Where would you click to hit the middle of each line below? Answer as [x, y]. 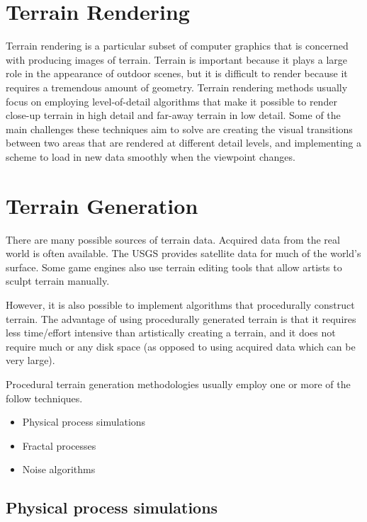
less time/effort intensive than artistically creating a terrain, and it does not [171, 333]
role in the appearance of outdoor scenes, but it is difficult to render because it [177, 73]
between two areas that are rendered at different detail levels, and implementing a [183, 143]
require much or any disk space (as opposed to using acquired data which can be [181, 346]
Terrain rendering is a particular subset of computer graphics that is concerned [177, 46]
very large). [30, 360]
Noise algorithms [59, 469]
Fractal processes [59, 445]
